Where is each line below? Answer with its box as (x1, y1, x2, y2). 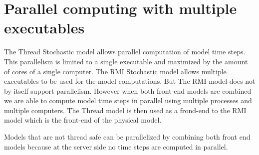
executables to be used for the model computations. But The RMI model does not (4, 76, 256, 86)
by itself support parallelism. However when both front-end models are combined (4, 85, 252, 96)
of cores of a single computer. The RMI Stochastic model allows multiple (4, 66, 227, 76)
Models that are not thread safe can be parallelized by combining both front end (4, 132, 251, 142)
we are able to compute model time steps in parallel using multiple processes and (4, 95, 252, 106)
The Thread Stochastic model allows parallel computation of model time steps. (4, 46, 246, 57)
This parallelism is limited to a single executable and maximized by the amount (4, 56, 248, 66)
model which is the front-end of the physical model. (4, 115, 162, 125)
